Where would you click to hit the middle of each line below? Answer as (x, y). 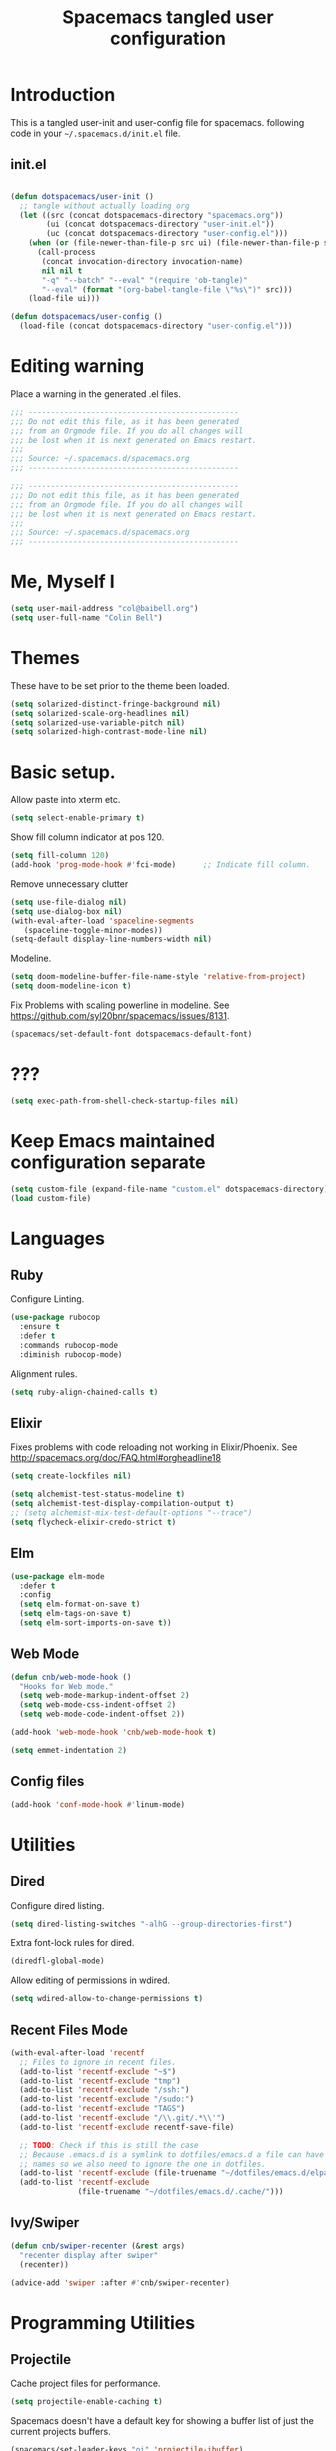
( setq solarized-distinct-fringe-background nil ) (116, 704)
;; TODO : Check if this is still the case (109, 2145)
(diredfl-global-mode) (57, 1961)
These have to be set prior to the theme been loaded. (120, 685)
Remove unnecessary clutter (69, 883)
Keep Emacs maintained (113, 1140)
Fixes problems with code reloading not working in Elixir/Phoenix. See (154, 1447)
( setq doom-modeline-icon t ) (71, 986)
